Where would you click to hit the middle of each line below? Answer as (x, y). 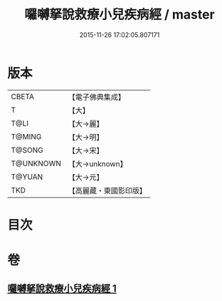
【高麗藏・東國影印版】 (107, 190)
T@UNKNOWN (36, 163)
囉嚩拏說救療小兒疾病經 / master (120, 15)
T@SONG (27, 150)
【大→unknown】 (97, 163)
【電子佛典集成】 (97, 97)
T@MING (26, 136)
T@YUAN (27, 177)
